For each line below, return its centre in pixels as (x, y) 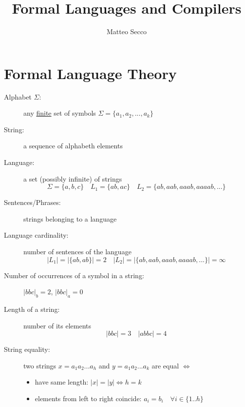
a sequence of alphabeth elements (73, 146)
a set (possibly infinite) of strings (73, 178)
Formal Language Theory (90, 73)
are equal (165, 365)
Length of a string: (32, 309)
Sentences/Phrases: (32, 202)
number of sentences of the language (77, 251)
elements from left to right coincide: (88, 398)
